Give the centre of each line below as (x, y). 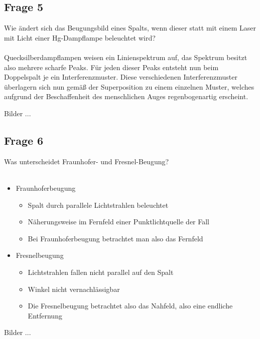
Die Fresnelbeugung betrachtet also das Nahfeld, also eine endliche (130, 306)
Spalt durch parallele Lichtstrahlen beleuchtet (98, 205)
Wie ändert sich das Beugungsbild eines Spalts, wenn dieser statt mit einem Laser (130, 28)
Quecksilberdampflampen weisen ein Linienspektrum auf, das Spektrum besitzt (126, 57)
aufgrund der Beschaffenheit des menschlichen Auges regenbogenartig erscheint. (126, 96)
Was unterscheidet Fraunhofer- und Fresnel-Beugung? (87, 161)
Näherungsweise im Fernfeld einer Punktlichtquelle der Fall (119, 222)
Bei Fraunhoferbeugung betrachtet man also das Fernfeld (115, 238)
